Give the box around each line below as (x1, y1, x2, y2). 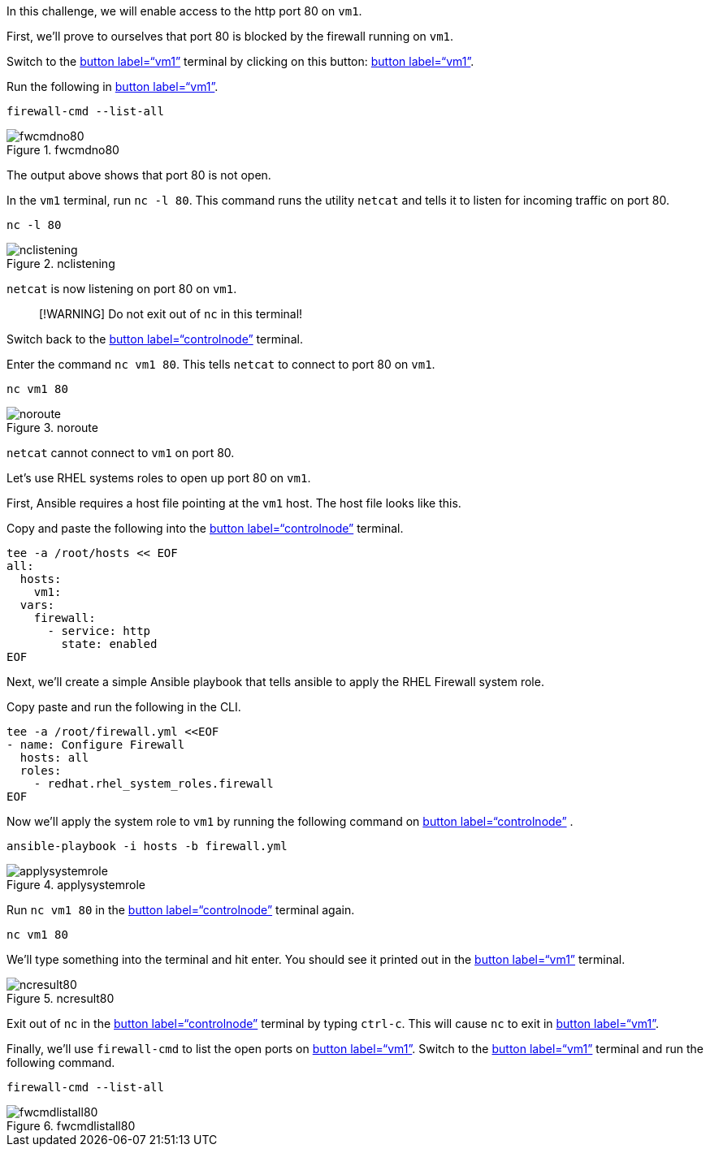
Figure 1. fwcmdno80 (6, 143, 119, 157)
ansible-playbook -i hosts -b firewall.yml (6, 840, 288, 853)
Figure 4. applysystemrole (6, 878, 146, 892)
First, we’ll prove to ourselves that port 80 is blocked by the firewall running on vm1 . (6, 29, 454, 43)
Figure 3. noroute (6, 421, 98, 434)
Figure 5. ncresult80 (6, 991, 115, 1005)
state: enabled (61, 637, 158, 650)
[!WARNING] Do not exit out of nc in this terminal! (39, 307, 303, 321)
